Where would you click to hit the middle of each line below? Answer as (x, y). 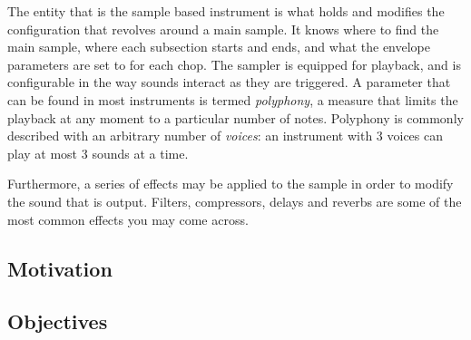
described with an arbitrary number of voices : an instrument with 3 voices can (226, 136)
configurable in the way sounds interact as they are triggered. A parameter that (229, 82)
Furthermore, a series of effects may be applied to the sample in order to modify (231, 184)
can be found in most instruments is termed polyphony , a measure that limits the (233, 99)
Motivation (60, 268)
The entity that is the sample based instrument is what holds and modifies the (226, 11)
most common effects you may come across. (128, 219)
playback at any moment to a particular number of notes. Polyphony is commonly (235, 117)
